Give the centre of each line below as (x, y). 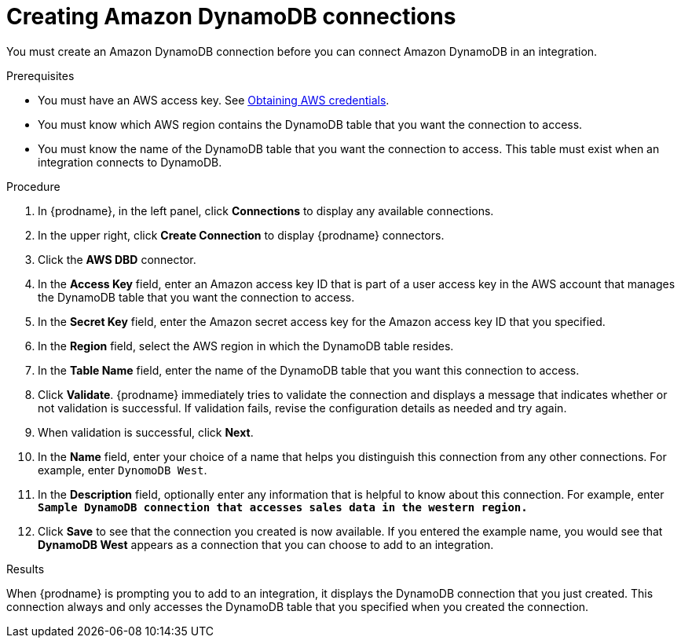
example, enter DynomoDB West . (123, 470)
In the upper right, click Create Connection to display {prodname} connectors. (241, 235)
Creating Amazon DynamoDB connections (231, 16)
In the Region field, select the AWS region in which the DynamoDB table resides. (246, 346)
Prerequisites (40, 75)
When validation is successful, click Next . (146, 432)
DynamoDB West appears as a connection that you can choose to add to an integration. (266, 544)
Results (26, 569)
